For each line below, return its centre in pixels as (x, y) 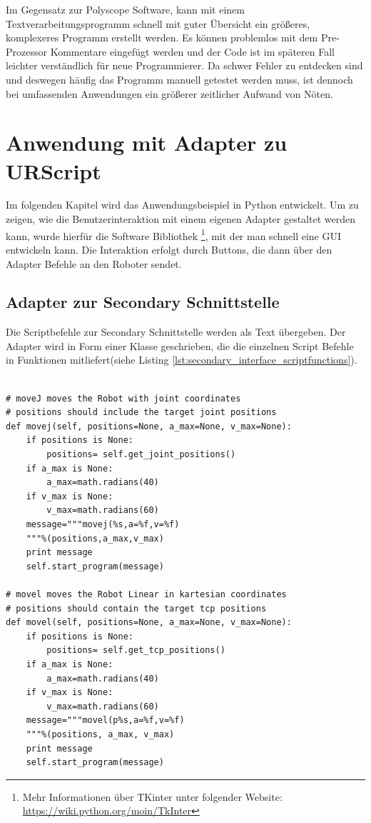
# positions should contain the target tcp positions (136, 608)
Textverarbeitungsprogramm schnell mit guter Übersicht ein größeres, (158, 23)
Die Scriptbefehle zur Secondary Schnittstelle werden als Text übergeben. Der (176, 332)
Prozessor (26, 51)
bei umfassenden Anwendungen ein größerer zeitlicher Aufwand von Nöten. (169, 93)
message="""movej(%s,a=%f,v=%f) (103, 525)
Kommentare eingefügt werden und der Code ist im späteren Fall (192, 51)
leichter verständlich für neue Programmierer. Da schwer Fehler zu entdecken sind (184, 65)
